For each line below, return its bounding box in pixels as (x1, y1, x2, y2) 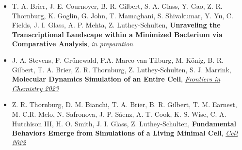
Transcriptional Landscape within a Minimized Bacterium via (12, 29, 223, 39)
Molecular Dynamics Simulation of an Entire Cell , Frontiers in (12, 74, 221, 84)
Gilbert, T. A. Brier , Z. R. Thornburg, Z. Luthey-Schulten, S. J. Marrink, (12, 64, 231, 74)
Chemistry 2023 (12, 83, 59, 93)
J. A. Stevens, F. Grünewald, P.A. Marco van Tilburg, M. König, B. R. (12, 55, 224, 65)
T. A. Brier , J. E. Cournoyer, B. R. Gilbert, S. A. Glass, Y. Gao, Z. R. (12, 1, 223, 11)
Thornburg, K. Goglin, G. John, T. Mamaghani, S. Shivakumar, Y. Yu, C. (12, 10, 233, 20)
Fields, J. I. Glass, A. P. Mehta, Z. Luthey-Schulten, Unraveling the (12, 20, 221, 30)
